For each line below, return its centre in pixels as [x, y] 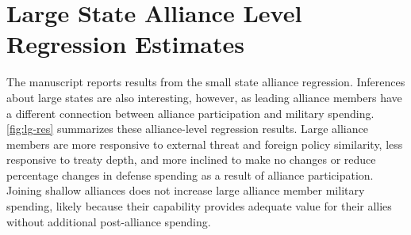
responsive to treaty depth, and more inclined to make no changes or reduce [191, 159]
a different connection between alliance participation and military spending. [190, 113]
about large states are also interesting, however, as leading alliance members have [204, 97]
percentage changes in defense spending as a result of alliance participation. [190, 174]
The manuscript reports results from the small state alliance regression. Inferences [206, 82]
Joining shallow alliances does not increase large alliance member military [186, 190]
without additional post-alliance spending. [109, 221]
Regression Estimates [125, 44]
